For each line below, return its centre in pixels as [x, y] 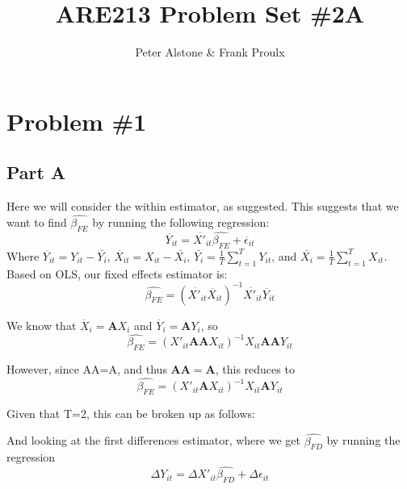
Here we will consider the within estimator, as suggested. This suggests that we [203, 206]
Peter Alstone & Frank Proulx [210, 52]
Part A [36, 172]
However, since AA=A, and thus [87, 369]
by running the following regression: [181, 222]
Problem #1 [77, 121]
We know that [42, 325]
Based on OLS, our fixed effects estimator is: [117, 273]
